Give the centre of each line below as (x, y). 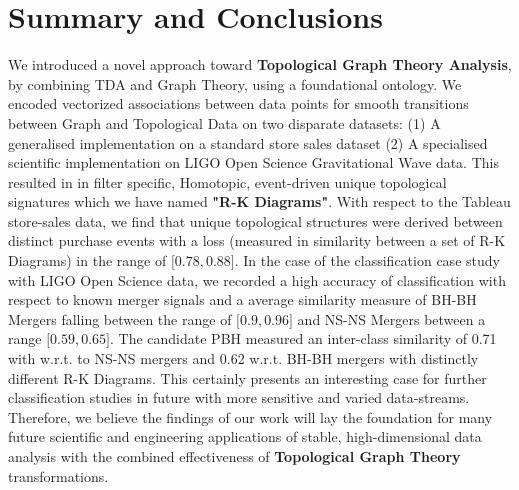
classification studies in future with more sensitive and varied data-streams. (239, 397)
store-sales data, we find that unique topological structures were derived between (255, 220)
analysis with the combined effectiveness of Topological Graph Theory (234, 456)
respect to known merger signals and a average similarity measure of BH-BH (242, 299)
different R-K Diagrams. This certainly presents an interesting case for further (247, 377)
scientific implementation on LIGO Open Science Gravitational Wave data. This (253, 162)
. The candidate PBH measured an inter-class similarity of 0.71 (303, 338)
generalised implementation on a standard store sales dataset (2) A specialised (248, 142)
